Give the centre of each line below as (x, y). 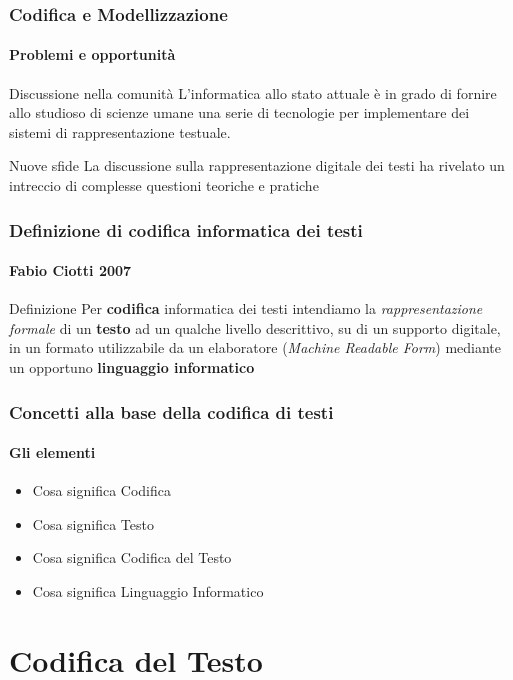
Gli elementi (52, 452)
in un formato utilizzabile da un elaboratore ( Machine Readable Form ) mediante (255, 347)
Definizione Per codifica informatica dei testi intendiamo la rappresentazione (246, 308)
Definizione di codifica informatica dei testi (186, 229)
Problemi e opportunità (92, 54)
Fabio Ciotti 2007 (70, 270)
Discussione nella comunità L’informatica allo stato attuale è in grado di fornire (253, 92)
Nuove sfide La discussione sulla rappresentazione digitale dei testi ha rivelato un (257, 165)
